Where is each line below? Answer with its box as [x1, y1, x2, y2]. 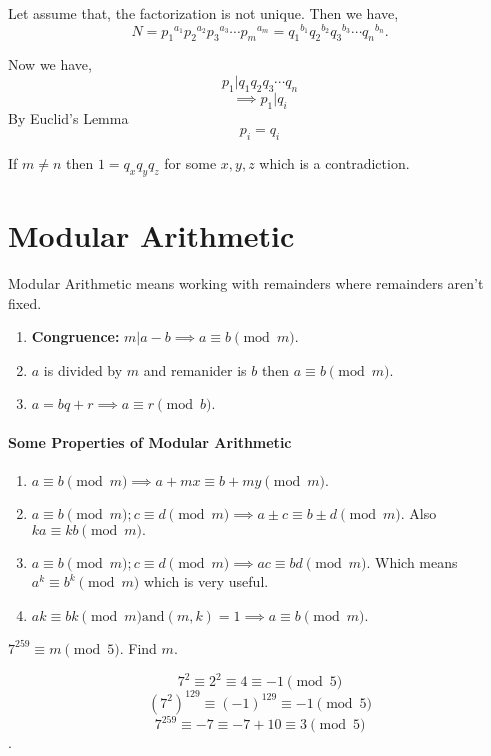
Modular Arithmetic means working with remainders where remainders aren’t [8, 272, 484, 293]
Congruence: [31, 326, 120, 347]
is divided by [43, 359, 123, 380]
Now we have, [8, 54, 92, 75]
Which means [375, 551, 458, 572]
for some [164, 153, 217, 174]
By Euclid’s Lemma [8, 107, 129, 128]
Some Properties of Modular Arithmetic [8, 431, 292, 452]
